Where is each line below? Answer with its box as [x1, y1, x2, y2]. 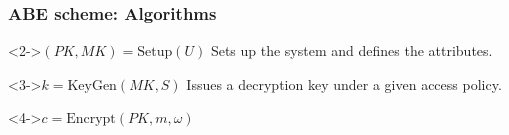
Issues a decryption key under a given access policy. [186, 73, 502, 94]
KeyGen [67, 78, 117, 93]
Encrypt [66, 112, 116, 127]
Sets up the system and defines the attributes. [210, 40, 493, 61]
